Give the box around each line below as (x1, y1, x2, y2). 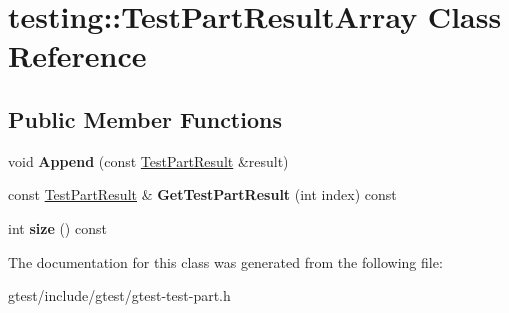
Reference (8, 35, 147, 76)
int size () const (8, 217, 107, 238)
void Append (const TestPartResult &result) (8, 150, 289, 171)
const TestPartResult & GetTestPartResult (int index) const (8, 184, 397, 205)
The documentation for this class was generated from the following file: (8, 251, 443, 272)
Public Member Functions (8, 103, 282, 134)
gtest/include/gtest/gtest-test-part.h (8, 285, 231, 306)
